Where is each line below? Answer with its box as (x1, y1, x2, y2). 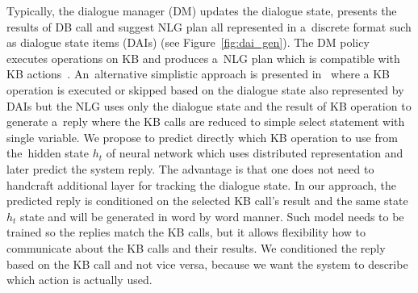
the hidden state (6, 144, 89, 161)
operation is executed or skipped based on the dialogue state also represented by (6, 81, 404, 98)
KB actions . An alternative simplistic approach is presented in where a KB (6, 65, 390, 82)
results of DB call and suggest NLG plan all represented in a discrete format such (6, 18, 412, 35)
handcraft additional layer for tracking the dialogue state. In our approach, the (6, 176, 396, 193)
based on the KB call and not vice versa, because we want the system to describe (6, 255, 408, 272)
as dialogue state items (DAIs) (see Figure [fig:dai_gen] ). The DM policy (6, 34, 370, 51)
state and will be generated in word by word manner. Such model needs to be (20, 207, 404, 224)
